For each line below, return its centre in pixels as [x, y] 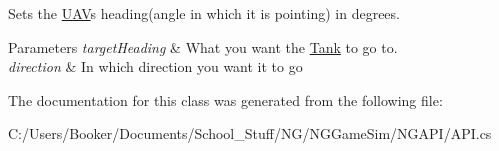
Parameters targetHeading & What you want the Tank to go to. [203, 46]
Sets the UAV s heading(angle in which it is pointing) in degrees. [204, 13]
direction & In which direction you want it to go [155, 66]
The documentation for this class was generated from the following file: [225, 99]
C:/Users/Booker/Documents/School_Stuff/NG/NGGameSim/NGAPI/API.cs [250, 133]
